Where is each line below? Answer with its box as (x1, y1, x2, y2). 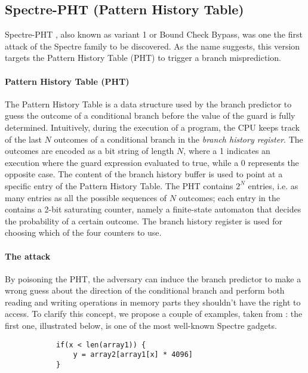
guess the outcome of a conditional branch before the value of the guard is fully (5, 109, 295, 122)
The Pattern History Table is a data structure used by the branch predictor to (5, 97, 292, 110)
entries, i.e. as (248, 179, 298, 192)
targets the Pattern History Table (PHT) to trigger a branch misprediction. (5, 51, 281, 64)
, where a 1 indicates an (183, 144, 270, 157)
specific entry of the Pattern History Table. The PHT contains (5, 179, 233, 192)
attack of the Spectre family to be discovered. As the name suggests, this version (5, 39, 300, 52)
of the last (5, 132, 42, 145)
